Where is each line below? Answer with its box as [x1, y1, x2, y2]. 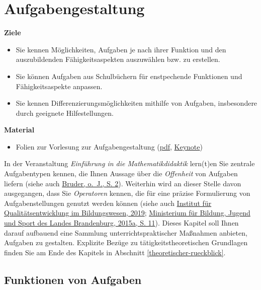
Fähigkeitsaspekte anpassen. [16, 81, 103, 91]
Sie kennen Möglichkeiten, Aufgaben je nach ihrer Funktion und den [16, 44, 226, 54]
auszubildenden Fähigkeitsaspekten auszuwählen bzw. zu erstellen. [16, 54, 220, 64]
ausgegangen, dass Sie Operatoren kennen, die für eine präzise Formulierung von [4, 188, 250, 198]
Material [4, 124, 35, 135]
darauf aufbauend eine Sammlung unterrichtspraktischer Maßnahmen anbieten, [4, 227, 247, 238]
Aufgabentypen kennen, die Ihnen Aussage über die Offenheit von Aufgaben [4, 168, 238, 179]
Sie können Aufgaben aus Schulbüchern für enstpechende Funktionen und [16, 70, 242, 81]
